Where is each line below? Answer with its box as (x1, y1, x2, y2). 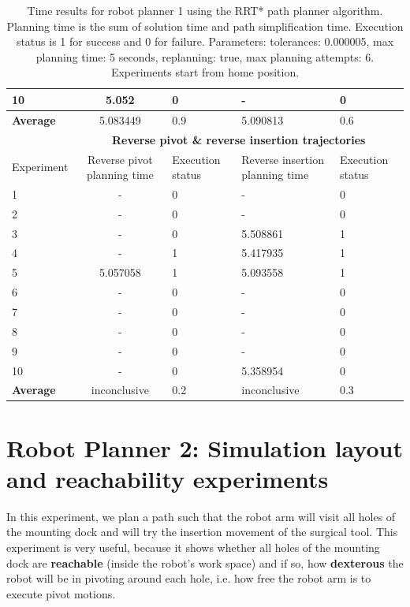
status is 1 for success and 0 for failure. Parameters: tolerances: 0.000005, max (16, 33, 394, 50)
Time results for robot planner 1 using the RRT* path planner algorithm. (27, 2, 383, 18)
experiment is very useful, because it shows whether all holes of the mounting (6, 538, 380, 555)
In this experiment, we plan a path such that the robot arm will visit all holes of (6, 508, 396, 524)
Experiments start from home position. (110, 64, 300, 80)
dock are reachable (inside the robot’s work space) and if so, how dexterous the (6, 554, 404, 571)
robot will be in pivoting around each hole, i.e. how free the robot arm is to (6, 570, 371, 587)
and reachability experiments (6, 462, 329, 494)
